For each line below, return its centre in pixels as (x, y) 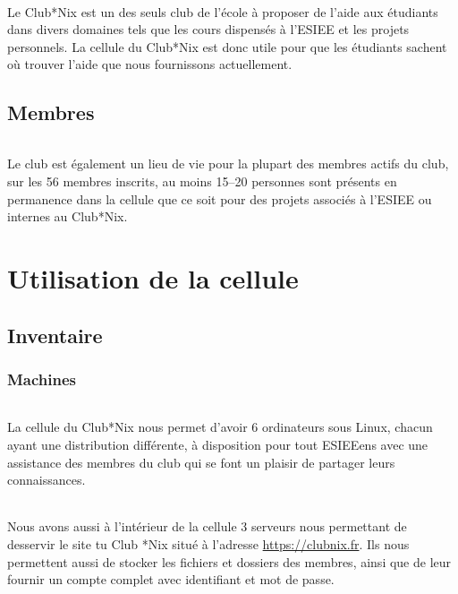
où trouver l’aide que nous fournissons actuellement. (150, 64)
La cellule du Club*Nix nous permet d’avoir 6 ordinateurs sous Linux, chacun (220, 427)
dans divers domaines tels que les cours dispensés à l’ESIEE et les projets (208, 29)
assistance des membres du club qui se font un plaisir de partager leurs (201, 462)
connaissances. (47, 480)
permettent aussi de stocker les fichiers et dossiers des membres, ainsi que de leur (229, 561)
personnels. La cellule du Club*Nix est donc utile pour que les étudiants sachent (227, 46)
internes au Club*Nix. (68, 216)
